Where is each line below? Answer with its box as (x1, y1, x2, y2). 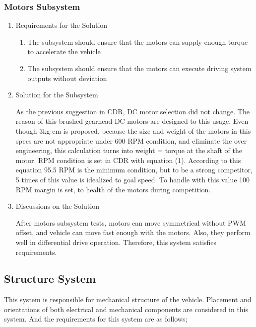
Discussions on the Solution (15, 201, 99, 211)
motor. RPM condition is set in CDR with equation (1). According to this (15, 155, 241, 165)
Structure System (4, 271, 96, 286)
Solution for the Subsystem (15, 89, 98, 100)
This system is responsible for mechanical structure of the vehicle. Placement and (4, 294, 252, 305)
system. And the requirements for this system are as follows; (4, 314, 188, 324)
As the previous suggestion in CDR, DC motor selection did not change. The (15, 106, 250, 116)
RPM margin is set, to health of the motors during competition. (15, 184, 211, 194)
